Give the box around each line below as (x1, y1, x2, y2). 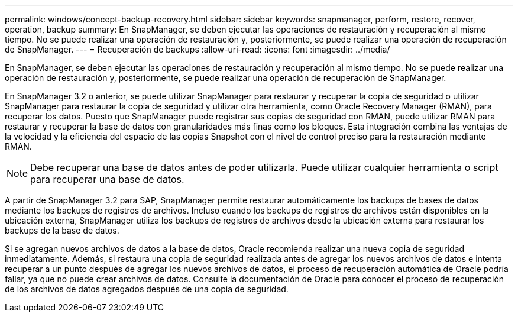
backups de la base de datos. (5, 225, 119, 235)
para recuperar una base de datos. (30, 173, 184, 185)
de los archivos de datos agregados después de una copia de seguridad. (5, 284, 289, 294)
